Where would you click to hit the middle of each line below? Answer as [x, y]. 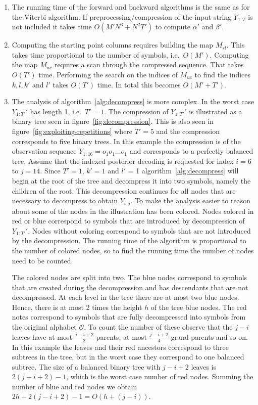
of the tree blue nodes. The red [199, 307]
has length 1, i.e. [56, 111]
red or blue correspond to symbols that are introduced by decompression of [128, 221]
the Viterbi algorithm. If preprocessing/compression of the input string [122, 16]
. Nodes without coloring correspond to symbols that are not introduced [139, 230]
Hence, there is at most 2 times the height [77, 307]
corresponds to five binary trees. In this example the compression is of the [126, 141]
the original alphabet [44, 327]
